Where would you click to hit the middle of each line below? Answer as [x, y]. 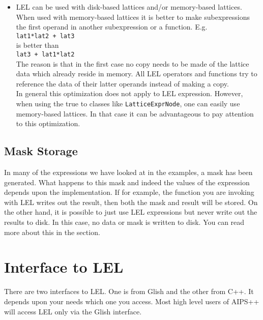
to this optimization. [48, 123]
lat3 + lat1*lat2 [45, 55]
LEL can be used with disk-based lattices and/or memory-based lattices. [129, 7]
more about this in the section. [52, 232]
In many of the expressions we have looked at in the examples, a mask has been [128, 172]
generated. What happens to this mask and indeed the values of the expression [127, 182]
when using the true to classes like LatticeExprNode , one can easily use [128, 104]
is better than [37, 45]
